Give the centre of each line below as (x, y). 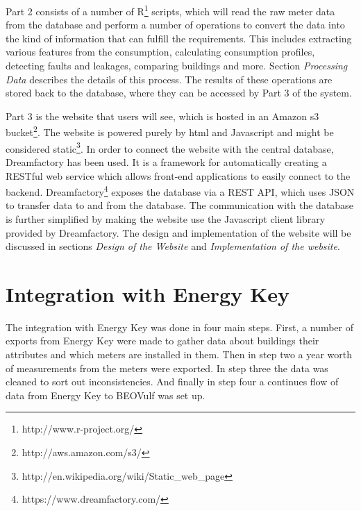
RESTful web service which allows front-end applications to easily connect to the (178, 175)
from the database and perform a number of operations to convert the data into (175, 25)
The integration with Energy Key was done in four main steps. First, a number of (180, 327)
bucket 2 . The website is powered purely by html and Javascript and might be (170, 131)
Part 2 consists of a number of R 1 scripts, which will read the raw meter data (170, 10)
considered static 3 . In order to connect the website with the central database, (170, 147)
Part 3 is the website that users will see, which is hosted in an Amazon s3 (162, 116)
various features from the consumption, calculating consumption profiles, (160, 52)
